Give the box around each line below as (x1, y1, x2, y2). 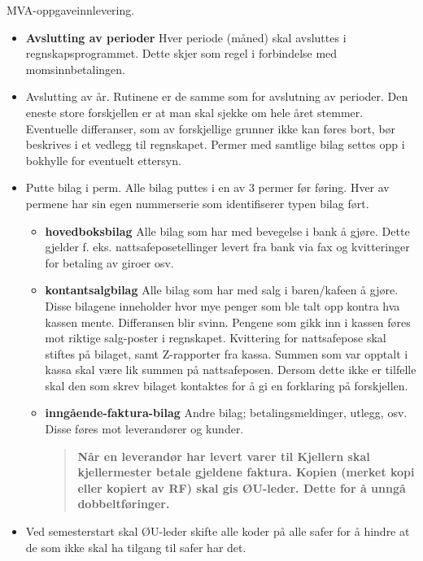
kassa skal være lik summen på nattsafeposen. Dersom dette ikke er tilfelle (45, 361, 416, 378)
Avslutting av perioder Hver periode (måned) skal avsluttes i (25, 28, 347, 46)
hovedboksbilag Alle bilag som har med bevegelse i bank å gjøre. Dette (45, 222, 410, 239)
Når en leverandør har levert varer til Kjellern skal (77, 447, 370, 464)
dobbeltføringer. (77, 495, 170, 512)
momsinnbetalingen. (25, 60, 126, 77)
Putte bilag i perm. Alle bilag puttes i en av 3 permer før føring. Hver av (25, 179, 390, 196)
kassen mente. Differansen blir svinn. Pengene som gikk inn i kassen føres (45, 313, 411, 330)
